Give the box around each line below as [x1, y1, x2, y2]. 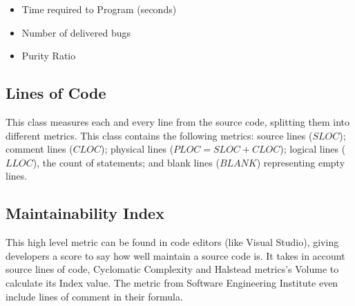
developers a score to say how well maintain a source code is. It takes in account [6, 248, 345, 262]
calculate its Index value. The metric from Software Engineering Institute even [6, 275, 338, 289]
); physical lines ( [100, 142, 174, 156]
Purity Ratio [21, 48, 76, 63]
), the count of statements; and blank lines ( [32, 155, 220, 169]
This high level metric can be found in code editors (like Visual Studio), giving [6, 235, 339, 249]
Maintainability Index [6, 202, 164, 224]
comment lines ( [6, 142, 73, 156]
